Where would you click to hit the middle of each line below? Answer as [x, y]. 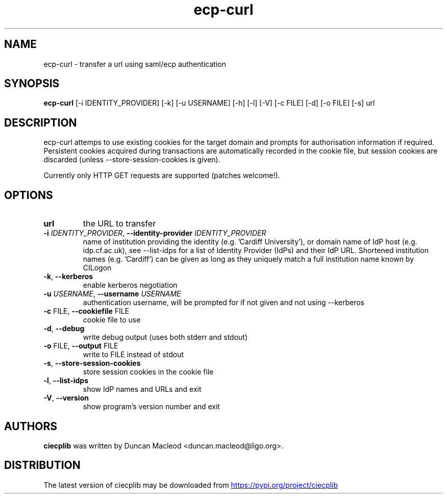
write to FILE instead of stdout [133, 355]
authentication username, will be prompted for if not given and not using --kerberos [224, 303]
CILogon [97, 268]
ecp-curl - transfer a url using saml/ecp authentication [135, 64]
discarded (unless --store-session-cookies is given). [132, 160]
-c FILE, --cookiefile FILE [86, 311]
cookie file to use [112, 320]
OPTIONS [29, 195]
